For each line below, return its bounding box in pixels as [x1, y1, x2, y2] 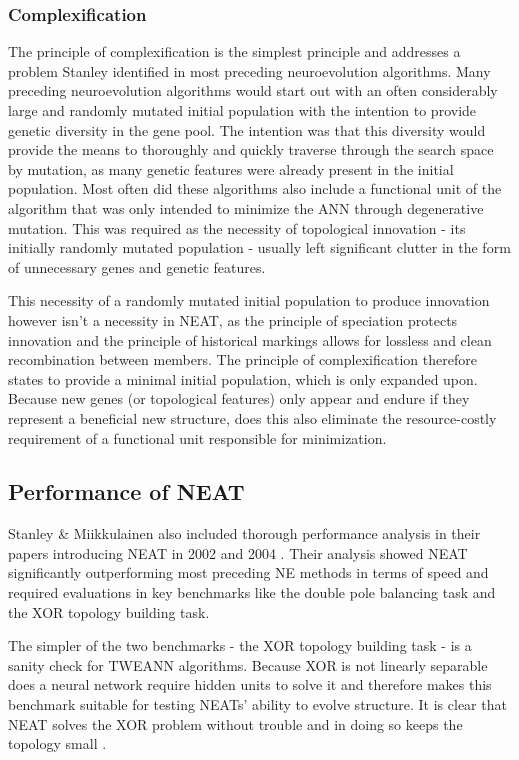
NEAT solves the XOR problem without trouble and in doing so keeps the [8, 713, 463, 734]
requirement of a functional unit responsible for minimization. [8, 427, 387, 448]
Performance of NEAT [8, 476, 245, 507]
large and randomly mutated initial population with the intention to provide [8, 100, 477, 120]
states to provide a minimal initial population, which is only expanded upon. [8, 368, 478, 389]
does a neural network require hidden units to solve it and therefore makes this [8, 674, 492, 695]
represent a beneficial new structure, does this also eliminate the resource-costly [8, 407, 497, 428]
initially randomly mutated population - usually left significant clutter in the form [8, 237, 511, 258]
